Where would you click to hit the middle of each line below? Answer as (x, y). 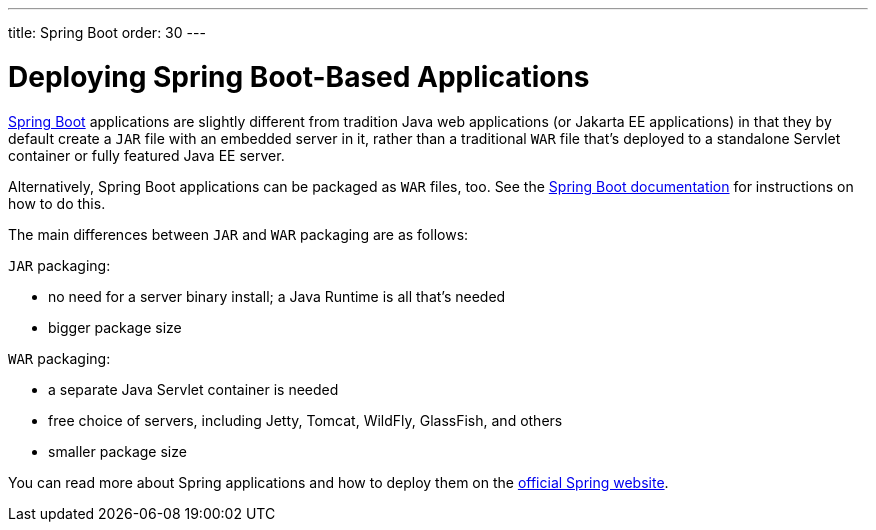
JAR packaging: (59, 265)
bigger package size (115, 327)
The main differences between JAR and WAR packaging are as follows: (238, 234)
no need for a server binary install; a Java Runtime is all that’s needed (277, 296)
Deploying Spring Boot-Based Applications (299, 76)
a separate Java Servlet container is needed (193, 389)
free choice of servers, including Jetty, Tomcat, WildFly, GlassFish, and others (305, 420)
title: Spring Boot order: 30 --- (107, 32)
